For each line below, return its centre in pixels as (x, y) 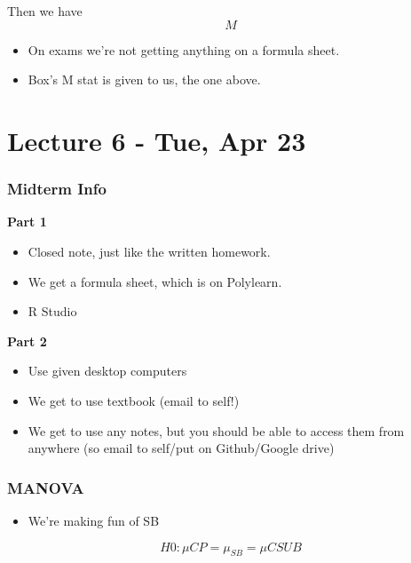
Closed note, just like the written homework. (149, 251)
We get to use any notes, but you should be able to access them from (216, 430)
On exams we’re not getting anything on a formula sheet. (184, 49)
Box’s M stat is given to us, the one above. (144, 79)
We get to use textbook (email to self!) (134, 400)
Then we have (45, 11)
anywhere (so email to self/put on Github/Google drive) (181, 448)
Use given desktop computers (107, 371)
